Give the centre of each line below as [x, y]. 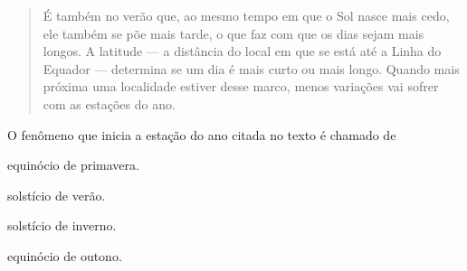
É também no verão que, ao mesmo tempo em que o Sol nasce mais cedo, [246, 15]
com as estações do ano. [109, 103]
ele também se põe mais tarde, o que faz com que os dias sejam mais [233, 33]
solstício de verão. [57, 195]
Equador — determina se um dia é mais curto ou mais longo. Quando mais [251, 68]
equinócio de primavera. [73, 165]
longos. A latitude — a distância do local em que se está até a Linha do [242, 51]
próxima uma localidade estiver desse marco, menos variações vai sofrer [241, 86]
